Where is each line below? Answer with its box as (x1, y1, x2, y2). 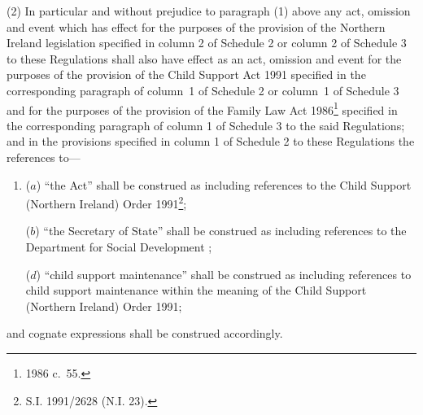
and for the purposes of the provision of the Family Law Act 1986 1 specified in (7, 98, 398, 118)
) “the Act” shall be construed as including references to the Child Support (36, 176, 412, 193)
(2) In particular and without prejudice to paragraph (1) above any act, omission (7, 2, 411, 19)
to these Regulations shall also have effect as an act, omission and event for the (7, 50, 402, 67)
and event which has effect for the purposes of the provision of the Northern (7, 18, 386, 35)
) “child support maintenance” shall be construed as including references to (36, 265, 412, 282)
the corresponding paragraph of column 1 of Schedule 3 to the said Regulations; (7, 116, 405, 133)
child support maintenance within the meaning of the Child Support (25, 282, 367, 299)
